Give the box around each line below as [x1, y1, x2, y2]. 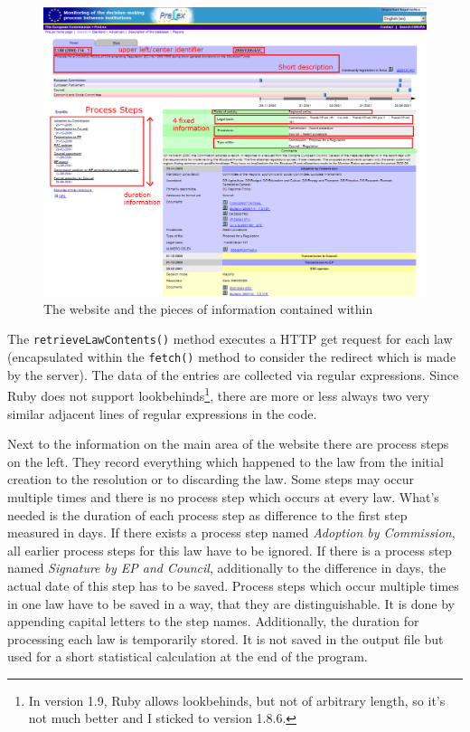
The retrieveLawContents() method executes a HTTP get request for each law [7, 329, 453, 348]
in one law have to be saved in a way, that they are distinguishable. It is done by [7, 594, 455, 613]
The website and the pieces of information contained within [43, 299, 373, 318]
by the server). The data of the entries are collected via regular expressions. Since [7, 365, 459, 384]
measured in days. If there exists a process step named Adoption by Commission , [7, 523, 456, 542]
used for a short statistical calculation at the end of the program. [7, 647, 368, 666]
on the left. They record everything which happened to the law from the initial [7, 452, 444, 471]
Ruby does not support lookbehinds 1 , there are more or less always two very [7, 384, 430, 404]
